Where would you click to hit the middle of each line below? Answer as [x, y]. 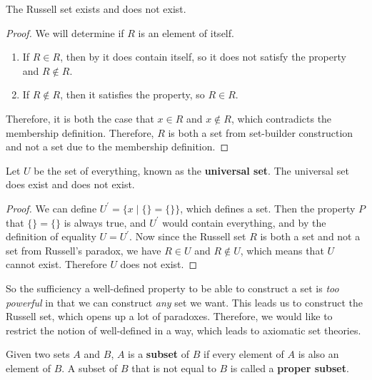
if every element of [244, 354]
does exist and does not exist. [70, 184]
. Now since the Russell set [188, 236]
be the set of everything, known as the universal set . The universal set [191, 170]
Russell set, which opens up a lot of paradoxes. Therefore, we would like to [169, 316]
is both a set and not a [310, 236]
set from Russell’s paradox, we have [84, 250]
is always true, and [105, 222]
